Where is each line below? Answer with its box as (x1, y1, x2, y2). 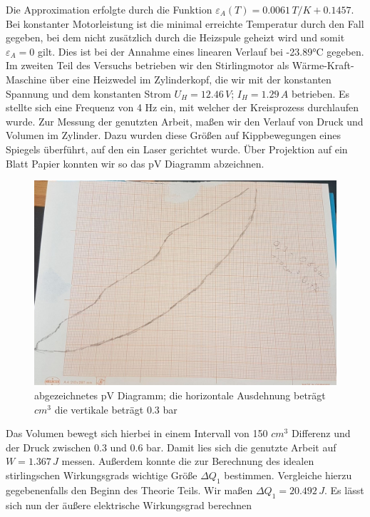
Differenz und (291, 426, 351, 441)
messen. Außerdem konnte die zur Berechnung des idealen (61, 454, 314, 469)
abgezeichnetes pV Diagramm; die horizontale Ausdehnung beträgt (34, 388, 326, 403)
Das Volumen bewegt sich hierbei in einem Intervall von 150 (6, 426, 268, 441)
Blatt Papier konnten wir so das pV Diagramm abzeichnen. (6, 155, 264, 170)
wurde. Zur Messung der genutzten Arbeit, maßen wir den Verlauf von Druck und (6, 113, 364, 128)
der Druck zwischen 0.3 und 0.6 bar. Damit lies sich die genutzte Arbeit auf (6, 439, 336, 454)
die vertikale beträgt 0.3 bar (54, 401, 178, 416)
